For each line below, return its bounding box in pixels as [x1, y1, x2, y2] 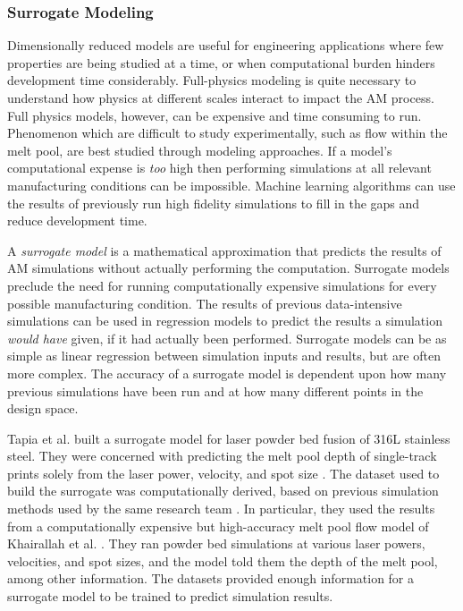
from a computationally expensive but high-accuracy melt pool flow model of [7, 516, 429, 535]
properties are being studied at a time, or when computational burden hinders [7, 53, 435, 72]
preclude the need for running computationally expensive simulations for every [7, 276, 437, 294]
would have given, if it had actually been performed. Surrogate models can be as [7, 328, 447, 347]
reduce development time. [7, 211, 147, 230]
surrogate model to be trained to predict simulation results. [7, 587, 333, 606]
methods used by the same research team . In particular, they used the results [7, 499, 435, 518]
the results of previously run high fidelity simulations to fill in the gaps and [7, 193, 420, 212]
